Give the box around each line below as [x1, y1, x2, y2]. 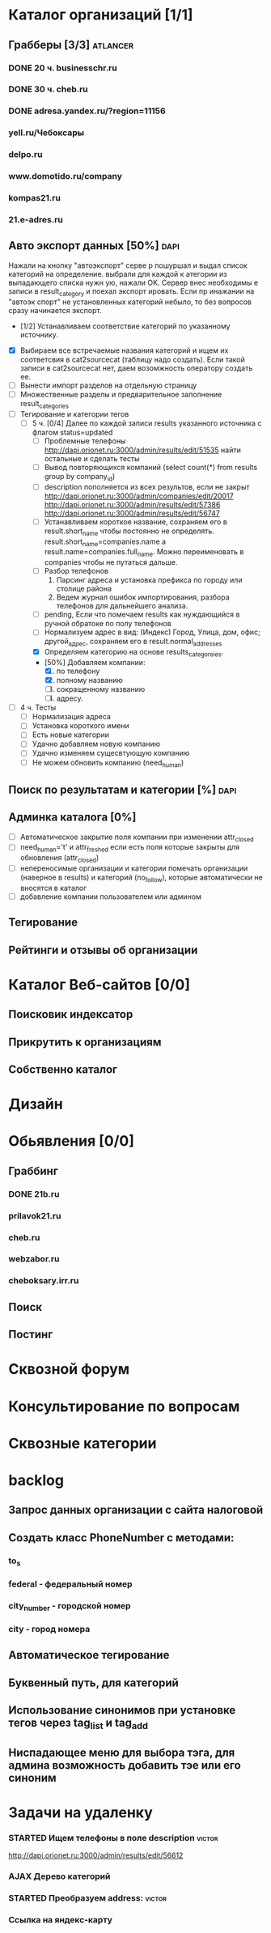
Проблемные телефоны [44, 435, 126, 446]
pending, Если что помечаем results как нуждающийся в [44, 609, 240, 620]
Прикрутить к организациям [8, 1035, 162, 1049]
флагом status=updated [32, 427, 113, 437]
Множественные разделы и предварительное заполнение [19, 389, 222, 399]
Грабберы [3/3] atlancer [8, 38, 134, 52]
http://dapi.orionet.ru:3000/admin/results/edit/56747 [44, 508, 220, 518]
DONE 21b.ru [8, 1188, 60, 1199]
